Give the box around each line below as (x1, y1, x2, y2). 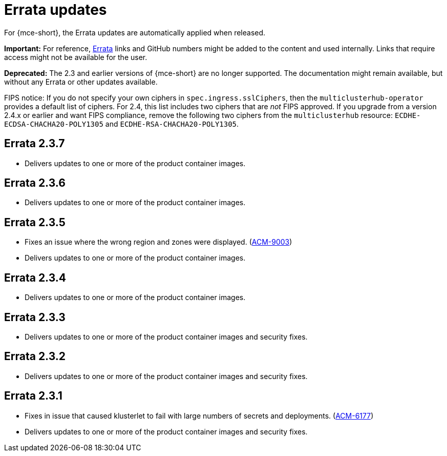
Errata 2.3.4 (4, 271, 66, 284)
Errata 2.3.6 (4, 176, 66, 190)
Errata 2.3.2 (4, 350, 66, 363)
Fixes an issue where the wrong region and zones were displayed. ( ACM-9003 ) (25, 237, 292, 247)
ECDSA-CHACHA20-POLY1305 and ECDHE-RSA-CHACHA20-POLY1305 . (4, 119, 239, 128)
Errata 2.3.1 (4, 389, 62, 403)
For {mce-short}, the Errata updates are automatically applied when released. (4, 28, 266, 37)
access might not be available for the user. (4, 52, 147, 62)
